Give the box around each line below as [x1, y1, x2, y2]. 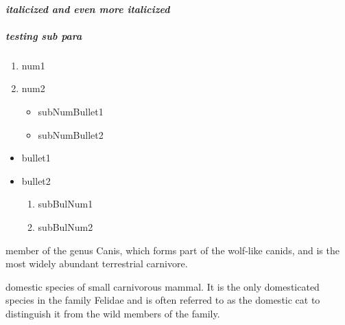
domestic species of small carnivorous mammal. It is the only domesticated [5, 279, 320, 293]
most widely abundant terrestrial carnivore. [5, 256, 188, 271]
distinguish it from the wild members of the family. [5, 306, 220, 320]
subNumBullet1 [38, 104, 104, 118]
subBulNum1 [38, 197, 93, 211]
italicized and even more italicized [5, 1, 170, 16]
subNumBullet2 [38, 127, 104, 142]
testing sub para [5, 28, 82, 43]
